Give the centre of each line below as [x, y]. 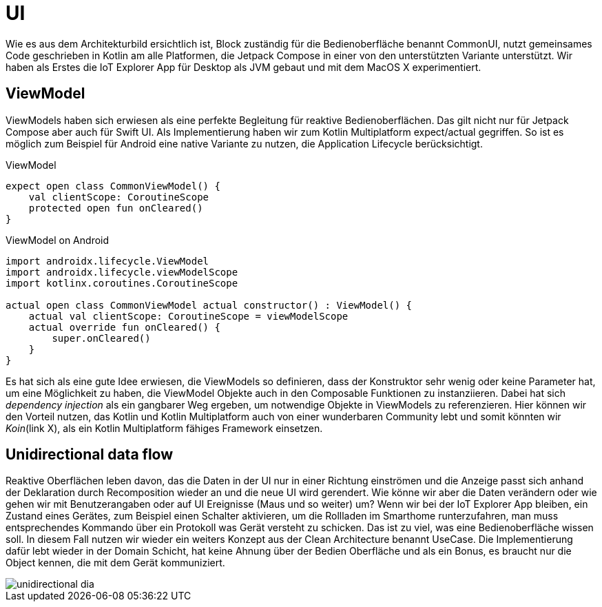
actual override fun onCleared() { [124, 327]
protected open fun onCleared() [116, 208]
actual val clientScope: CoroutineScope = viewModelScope [188, 316]
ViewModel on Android [58, 240]
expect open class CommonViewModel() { [113, 186]
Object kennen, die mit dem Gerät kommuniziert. [115, 563]
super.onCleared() [101, 338]
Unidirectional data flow [90, 455]
